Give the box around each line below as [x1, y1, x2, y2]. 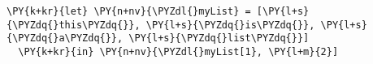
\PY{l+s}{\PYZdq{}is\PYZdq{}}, [145, 19, 315, 31]
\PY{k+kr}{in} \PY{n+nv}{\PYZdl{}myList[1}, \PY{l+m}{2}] [18, 45, 339, 58]
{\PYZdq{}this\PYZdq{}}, [7, 19, 141, 31]
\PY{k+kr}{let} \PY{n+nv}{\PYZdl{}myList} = [7, 6, 251, 17]
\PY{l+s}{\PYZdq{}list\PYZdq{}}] [128, 32, 310, 45]
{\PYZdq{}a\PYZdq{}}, [7, 32, 124, 45]
